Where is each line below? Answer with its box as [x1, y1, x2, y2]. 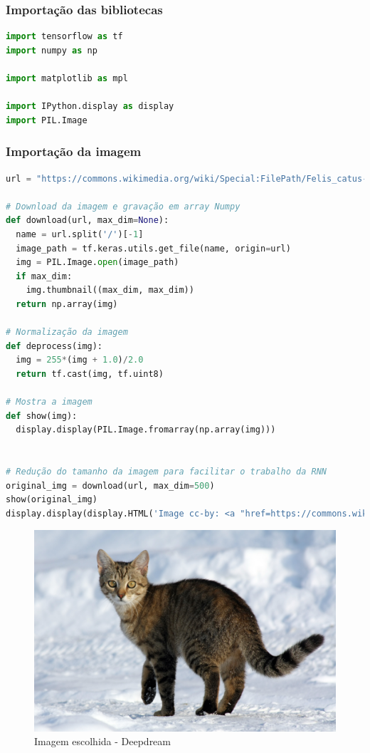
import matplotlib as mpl [6, 73, 128, 83]
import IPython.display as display [6, 101, 174, 112]
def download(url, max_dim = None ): [6, 215, 169, 226]
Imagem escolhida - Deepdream [34, 734, 171, 749]
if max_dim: [16, 271, 73, 281]
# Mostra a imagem [6, 397, 92, 407]
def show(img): [6, 410, 78, 421]
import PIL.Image [6, 115, 88, 125]
